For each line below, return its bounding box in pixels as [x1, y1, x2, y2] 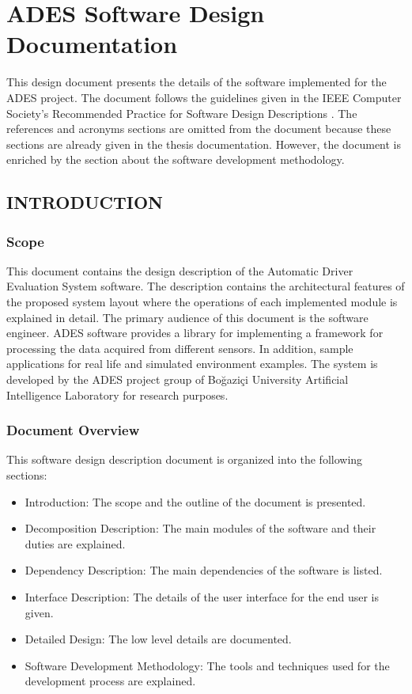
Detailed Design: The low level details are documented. [25, 631, 292, 647]
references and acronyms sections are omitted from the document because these [6, 120, 391, 137]
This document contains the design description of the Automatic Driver [6, 262, 353, 279]
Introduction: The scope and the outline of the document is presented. [25, 493, 366, 510]
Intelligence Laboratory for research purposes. [6, 386, 229, 403]
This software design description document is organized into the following [6, 451, 363, 468]
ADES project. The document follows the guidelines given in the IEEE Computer [6, 89, 402, 105]
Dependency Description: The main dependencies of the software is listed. [25, 562, 383, 578]
